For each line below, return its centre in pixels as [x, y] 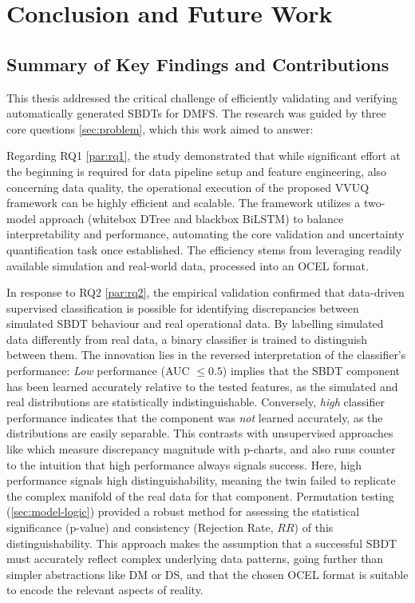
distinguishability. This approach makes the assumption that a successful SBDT [202, 543]
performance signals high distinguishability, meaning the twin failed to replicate [201, 480]
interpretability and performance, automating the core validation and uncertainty [206, 234]
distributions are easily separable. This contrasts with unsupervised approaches [200, 433]
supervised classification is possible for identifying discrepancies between [183, 307]
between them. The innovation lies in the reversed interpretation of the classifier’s [206, 355]
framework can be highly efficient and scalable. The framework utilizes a [184, 203]
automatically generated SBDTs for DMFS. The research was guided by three [196, 113]
